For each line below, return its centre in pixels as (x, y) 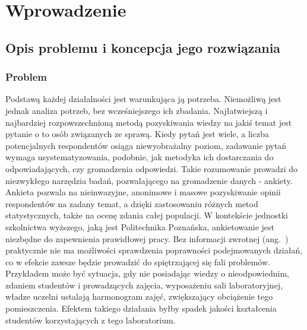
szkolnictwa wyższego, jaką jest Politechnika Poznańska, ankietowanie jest (140, 226)
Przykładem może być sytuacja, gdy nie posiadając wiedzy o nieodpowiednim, (147, 273)
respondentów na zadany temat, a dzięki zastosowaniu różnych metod (132, 203)
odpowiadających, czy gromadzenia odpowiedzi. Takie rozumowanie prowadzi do (152, 168)
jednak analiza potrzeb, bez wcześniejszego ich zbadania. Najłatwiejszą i (137, 110)
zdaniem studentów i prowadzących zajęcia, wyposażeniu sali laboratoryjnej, (144, 285)
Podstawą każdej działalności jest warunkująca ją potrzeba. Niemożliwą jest (143, 99)
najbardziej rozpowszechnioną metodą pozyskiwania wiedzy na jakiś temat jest (149, 122)
